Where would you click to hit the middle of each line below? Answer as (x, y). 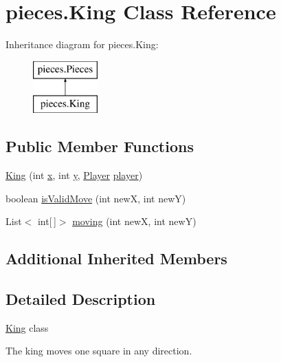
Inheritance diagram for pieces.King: (82, 44)
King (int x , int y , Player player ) (74, 175)
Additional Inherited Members (116, 258)
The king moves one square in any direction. (99, 351)
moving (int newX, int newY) (134, 221)
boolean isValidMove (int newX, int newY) (96, 198)
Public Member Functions (100, 146)
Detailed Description (81, 299)
